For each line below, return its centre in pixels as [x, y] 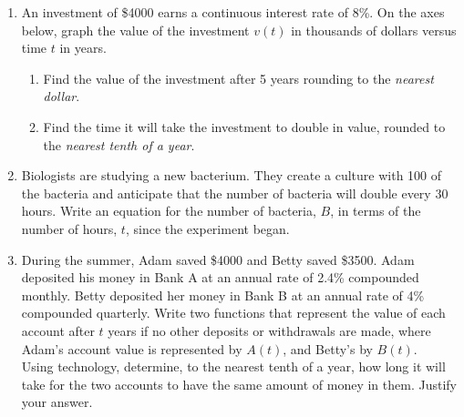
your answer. [57, 402]
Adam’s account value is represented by [132, 348]
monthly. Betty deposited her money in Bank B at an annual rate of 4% [223, 295]
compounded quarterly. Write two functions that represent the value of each [233, 313]
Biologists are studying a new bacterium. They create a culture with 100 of [232, 175]
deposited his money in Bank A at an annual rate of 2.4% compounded [220, 277]
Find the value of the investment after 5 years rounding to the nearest [238, 78]
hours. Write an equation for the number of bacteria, [169, 211]
